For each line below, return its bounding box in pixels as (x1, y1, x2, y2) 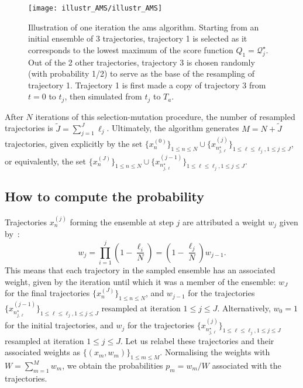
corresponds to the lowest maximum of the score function (28, 43, 233, 56)
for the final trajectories (5, 287, 90, 299)
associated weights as (5, 346, 80, 358)
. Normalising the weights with (160, 346, 270, 358)
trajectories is (5, 122, 53, 134)
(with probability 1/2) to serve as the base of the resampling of (28, 67, 254, 80)
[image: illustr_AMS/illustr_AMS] (28, 4, 163, 12)
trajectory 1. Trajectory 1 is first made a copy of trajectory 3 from (28, 78, 266, 91)
